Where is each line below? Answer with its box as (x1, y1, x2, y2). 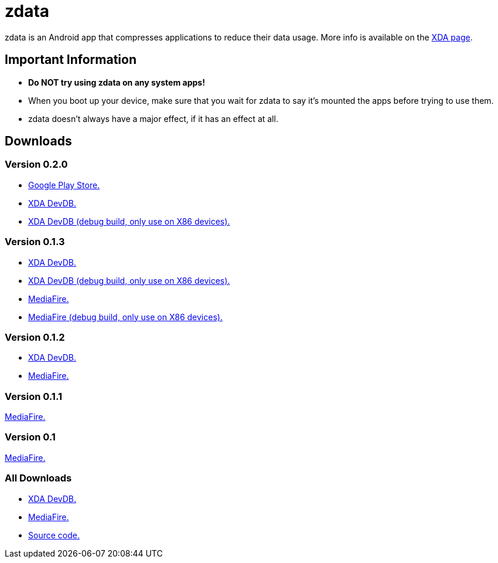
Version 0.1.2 (5, 331, 65, 343)
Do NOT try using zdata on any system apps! (28, 77, 205, 87)
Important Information (5, 52, 137, 67)
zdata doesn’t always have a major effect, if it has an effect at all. (28, 113, 278, 124)
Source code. (28, 530, 80, 540)
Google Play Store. (28, 179, 100, 190)
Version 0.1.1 (5, 390, 62, 402)
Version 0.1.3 (5, 236, 65, 248)
